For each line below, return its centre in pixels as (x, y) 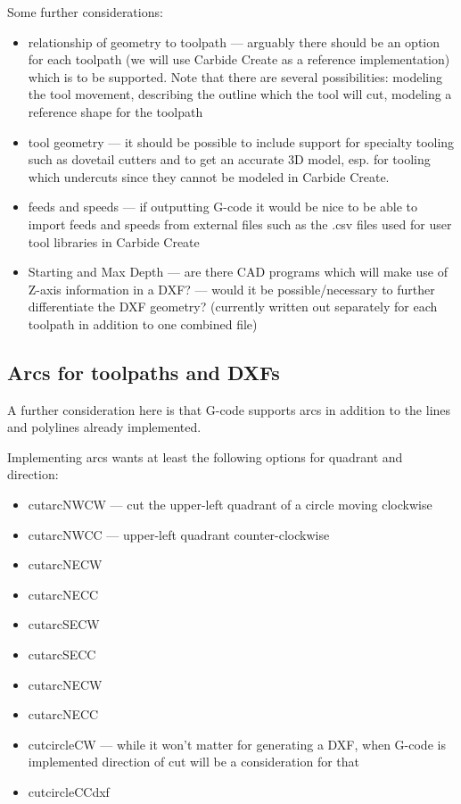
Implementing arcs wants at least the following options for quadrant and (205, 456)
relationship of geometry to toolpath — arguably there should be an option (234, 41)
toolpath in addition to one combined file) (143, 323)
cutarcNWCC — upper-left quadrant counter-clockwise (179, 534)
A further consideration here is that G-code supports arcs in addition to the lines (229, 409)
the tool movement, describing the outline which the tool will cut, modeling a (240, 94)
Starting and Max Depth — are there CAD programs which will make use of (238, 272)
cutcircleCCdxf (69, 792)
